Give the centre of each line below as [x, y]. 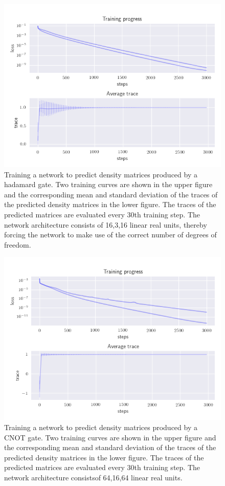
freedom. [18, 244]
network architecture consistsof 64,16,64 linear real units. [93, 477]
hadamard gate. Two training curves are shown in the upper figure [108, 184]
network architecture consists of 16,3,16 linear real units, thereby [106, 224]
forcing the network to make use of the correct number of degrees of [110, 235]
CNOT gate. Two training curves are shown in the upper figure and [110, 437]
